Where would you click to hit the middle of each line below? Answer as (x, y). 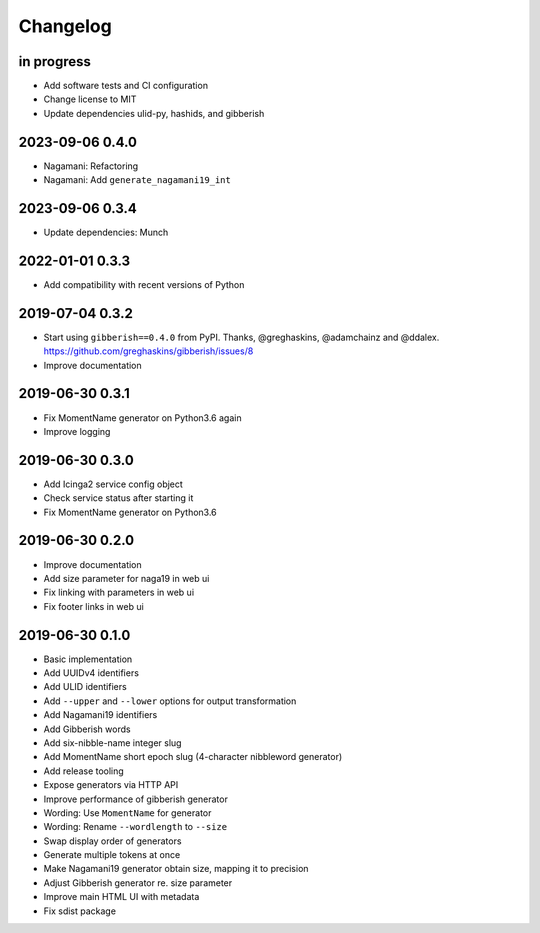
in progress (55, 61)
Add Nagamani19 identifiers (100, 715)
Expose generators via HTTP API (111, 785)
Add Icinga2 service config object (113, 484)
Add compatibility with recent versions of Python (144, 284)
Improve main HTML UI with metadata (121, 897)
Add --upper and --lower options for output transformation (170, 701)
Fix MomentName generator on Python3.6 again (142, 417)
